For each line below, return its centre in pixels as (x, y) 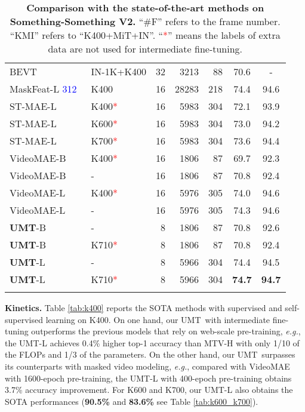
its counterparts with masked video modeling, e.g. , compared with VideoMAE (147, 366)
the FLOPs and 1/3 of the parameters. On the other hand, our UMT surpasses (150, 354)
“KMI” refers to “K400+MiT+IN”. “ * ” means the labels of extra (145, 35)
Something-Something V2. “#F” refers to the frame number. (145, 21)
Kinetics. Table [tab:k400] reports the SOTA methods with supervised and (144, 308)
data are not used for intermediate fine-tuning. (145, 49)
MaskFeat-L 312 (43, 89)
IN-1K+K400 (119, 71)
